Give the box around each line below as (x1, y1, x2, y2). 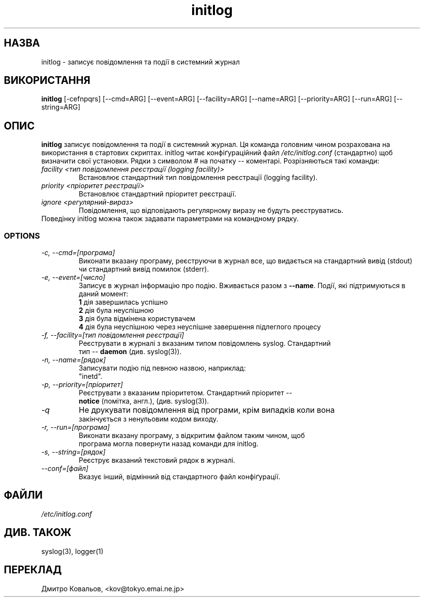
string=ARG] (41, 103, 80, 112)
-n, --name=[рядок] (41, 356, 106, 364)
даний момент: (78, 290, 128, 298)
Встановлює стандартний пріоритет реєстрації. (78, 190, 237, 198)
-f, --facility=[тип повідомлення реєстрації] (41, 331, 184, 340)
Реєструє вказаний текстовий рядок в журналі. (78, 456, 235, 465)
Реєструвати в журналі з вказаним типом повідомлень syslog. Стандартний (78, 339, 331, 348)
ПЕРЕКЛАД (4, 564, 62, 576)
